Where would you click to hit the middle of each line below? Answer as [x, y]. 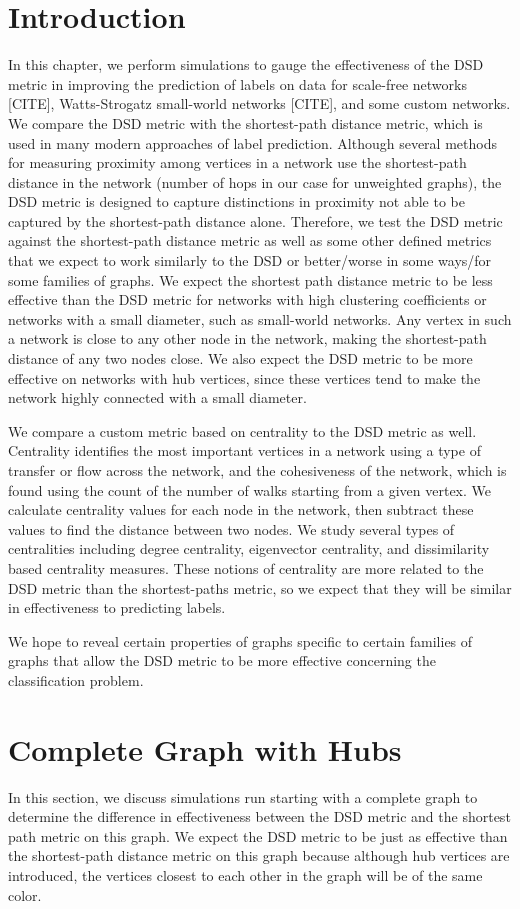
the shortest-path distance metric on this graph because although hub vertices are [259, 855]
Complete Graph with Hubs [205, 748]
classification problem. [76, 679]
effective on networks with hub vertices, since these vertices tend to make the [244, 377]
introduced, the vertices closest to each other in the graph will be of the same [245, 875]
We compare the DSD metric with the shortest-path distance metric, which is [245, 122]
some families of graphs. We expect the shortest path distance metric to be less [250, 279]
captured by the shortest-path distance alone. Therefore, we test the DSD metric [255, 220]
